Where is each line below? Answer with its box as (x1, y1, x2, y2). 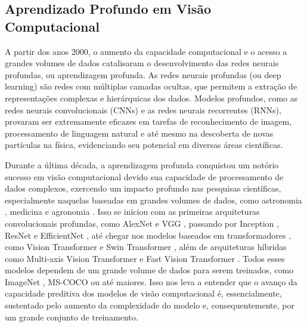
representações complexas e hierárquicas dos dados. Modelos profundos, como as (5, 91, 298, 104)
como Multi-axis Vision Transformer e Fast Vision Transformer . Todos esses (5, 252, 285, 264)
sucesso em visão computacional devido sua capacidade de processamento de (5, 170, 284, 183)
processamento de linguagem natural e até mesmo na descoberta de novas (5, 127, 274, 139)
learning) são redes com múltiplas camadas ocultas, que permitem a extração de (5, 80, 297, 92)
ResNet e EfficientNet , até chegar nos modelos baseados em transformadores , (5, 229, 292, 241)
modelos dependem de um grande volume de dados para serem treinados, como (5, 264, 294, 276)
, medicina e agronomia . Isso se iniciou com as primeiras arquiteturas (5, 205, 260, 218)
